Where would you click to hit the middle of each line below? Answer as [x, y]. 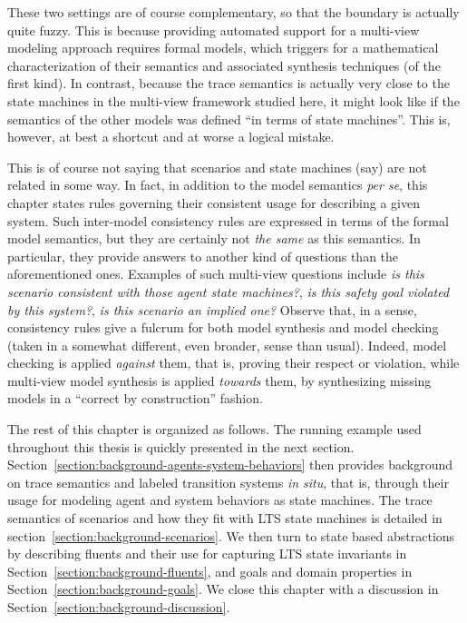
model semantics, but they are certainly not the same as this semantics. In [214, 238]
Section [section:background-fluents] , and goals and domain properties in [210, 571]
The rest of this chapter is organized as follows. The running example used [214, 429]
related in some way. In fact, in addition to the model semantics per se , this [218, 185]
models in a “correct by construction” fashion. [135, 398]
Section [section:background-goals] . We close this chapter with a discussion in [223, 589]
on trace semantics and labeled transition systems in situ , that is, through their [228, 482]
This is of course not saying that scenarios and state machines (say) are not [217, 167]
